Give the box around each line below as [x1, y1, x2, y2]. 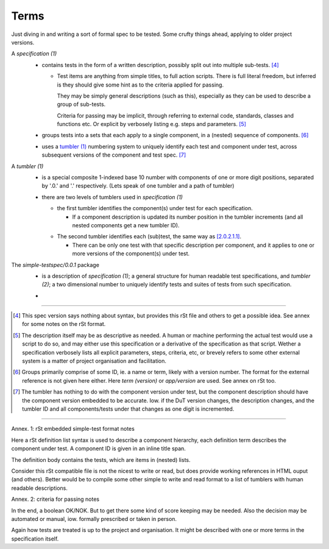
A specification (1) [11, 50, 57, 57]
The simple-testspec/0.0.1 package [11, 261, 100, 268]
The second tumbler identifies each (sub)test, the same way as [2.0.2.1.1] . [57, 233, 242, 240]
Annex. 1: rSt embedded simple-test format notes [11, 425, 135, 433]
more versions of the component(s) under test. [72, 250, 190, 257]
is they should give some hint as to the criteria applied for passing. [57, 81, 224, 88]
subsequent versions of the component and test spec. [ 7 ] [41, 151, 186, 158]
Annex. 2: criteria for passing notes [11, 495, 100, 503]
